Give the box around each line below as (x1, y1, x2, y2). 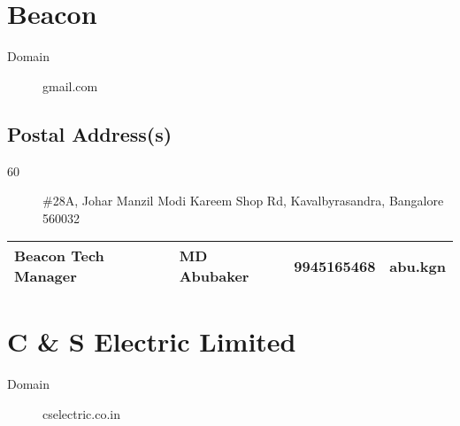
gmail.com (42, 76, 98, 95)
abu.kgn (389, 255, 446, 276)
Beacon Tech (14, 245, 104, 267)
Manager (14, 266, 77, 287)
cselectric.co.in (42, 405, 120, 423)
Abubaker (179, 266, 249, 287)
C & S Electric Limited (7, 323, 296, 360)
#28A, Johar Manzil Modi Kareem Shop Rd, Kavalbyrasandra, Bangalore (42, 191, 444, 210)
